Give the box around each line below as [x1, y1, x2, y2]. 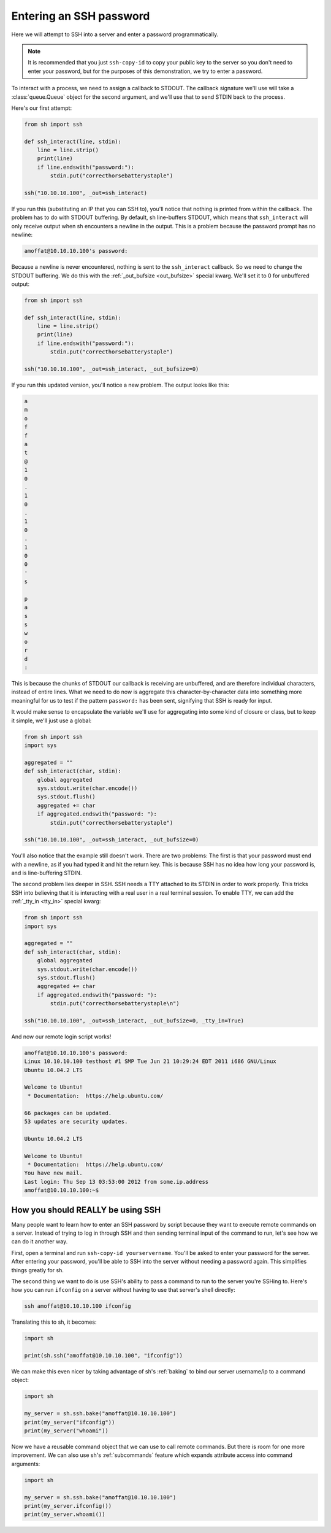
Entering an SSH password [11, 9, 150, 23]
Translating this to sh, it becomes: [11, 1318, 97, 1326]
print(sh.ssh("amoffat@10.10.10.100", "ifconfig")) [24, 1352, 183, 1359]
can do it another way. [11, 1238, 68, 1245]
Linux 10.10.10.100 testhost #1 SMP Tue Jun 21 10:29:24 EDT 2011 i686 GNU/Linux [24, 1058, 277, 1065]
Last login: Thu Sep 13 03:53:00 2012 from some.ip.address [24, 1178, 209, 1185]
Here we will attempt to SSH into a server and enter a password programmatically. [11, 31, 219, 38]
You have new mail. [24, 1170, 83, 1176]
